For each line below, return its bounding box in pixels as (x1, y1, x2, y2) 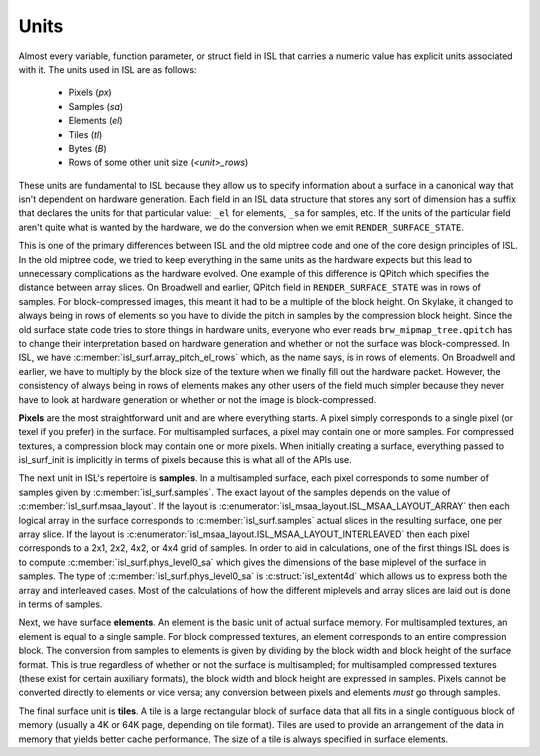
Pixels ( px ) (68, 86, 112, 99)
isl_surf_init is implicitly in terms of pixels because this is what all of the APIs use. (18, 454, 352, 466)
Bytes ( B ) (68, 142, 107, 154)
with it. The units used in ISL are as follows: (18, 63, 197, 75)
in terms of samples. (18, 598, 103, 610)
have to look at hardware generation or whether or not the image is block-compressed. (18, 393, 377, 405)
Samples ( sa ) (68, 100, 124, 112)
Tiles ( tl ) (68, 128, 103, 140)
